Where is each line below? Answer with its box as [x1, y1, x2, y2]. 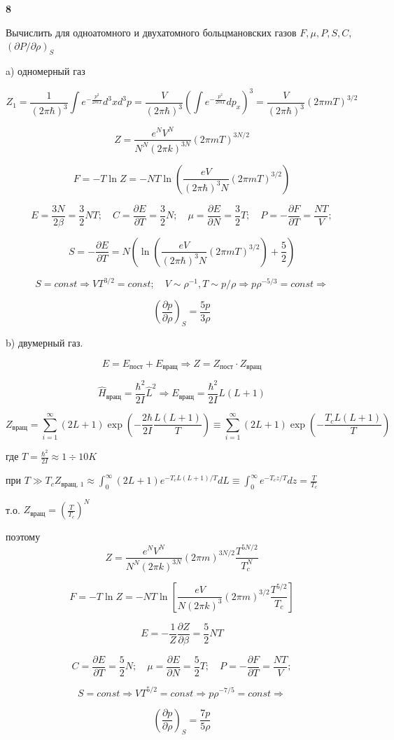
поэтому [6, 529, 41, 544]
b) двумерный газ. [6, 335, 83, 350]
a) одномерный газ [6, 63, 85, 78]
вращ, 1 [61, 480, 84, 488]
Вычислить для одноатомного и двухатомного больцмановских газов [6, 25, 297, 39]
